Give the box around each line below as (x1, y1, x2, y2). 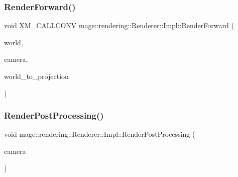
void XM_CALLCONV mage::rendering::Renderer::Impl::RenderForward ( (4, 20, 234, 31)
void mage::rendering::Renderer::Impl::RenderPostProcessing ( (4, 129, 195, 139)
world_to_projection (4, 71, 69, 81)
